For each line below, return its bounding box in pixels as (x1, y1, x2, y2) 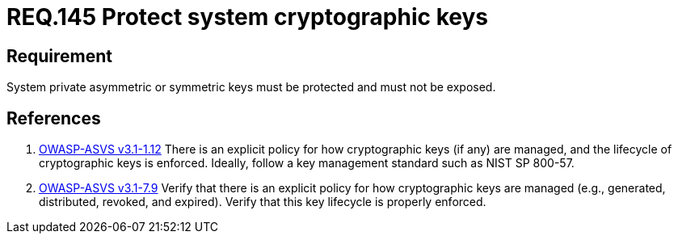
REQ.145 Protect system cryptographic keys (6, 3, 488, 31)
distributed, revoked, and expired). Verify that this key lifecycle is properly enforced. (39, 195, 486, 209)
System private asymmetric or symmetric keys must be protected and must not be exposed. (6, 80, 496, 95)
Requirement (6, 45, 113, 66)
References (6, 107, 101, 128)
